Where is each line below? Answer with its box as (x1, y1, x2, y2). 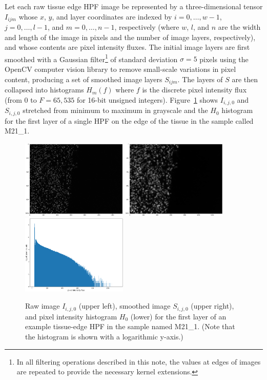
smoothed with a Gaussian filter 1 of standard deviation (5, 52, 178, 64)
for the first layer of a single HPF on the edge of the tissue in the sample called (5, 115, 254, 126)
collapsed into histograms (5, 84, 84, 95)
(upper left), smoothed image (78, 300, 171, 311)
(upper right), (191, 300, 234, 311)
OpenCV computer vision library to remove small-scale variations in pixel (5, 64, 236, 74)
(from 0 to (5, 94, 37, 105)
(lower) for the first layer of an (130, 311, 227, 321)
